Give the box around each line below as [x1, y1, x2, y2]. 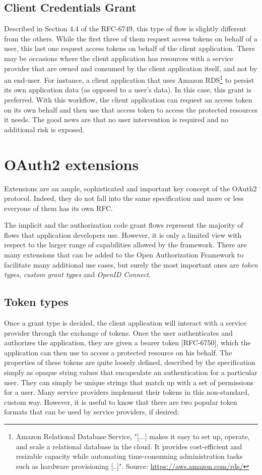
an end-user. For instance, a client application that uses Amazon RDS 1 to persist [4, 73, 254, 85]
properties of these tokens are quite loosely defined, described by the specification [4, 357, 255, 367]
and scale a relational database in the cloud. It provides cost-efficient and [16, 441, 242, 451]
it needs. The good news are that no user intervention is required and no [4, 114, 229, 125]
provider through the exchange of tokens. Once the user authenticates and [4, 327, 233, 338]
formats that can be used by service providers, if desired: [4, 406, 179, 417]
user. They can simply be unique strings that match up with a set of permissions [4, 377, 253, 387]
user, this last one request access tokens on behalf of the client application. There [4, 43, 255, 54]
